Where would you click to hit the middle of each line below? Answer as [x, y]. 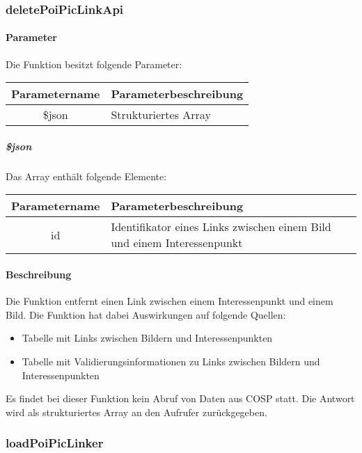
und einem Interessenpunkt [177, 243]
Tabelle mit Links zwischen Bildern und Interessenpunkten [147, 338]
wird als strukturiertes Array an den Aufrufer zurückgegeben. [136, 412]
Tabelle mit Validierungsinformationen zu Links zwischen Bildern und [171, 361]
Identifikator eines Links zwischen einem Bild [221, 227]
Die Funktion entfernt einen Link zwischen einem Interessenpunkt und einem [170, 301]
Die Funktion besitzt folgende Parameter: [94, 64]
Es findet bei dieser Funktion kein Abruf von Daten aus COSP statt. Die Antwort [180, 398]
